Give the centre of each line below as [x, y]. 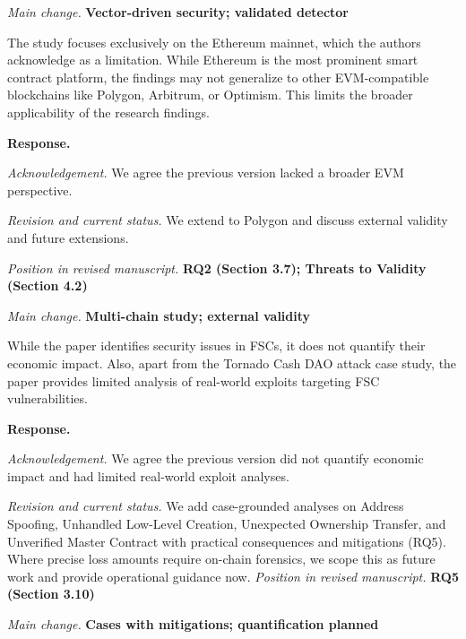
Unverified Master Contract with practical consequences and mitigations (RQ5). [227, 541]
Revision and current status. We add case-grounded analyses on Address [206, 506]
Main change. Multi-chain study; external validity [159, 315]
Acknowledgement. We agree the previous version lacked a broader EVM [206, 173]
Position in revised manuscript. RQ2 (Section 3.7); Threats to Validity [217, 268]
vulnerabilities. [47, 398]
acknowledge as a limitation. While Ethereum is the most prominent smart [213, 60]
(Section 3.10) [51, 594]
